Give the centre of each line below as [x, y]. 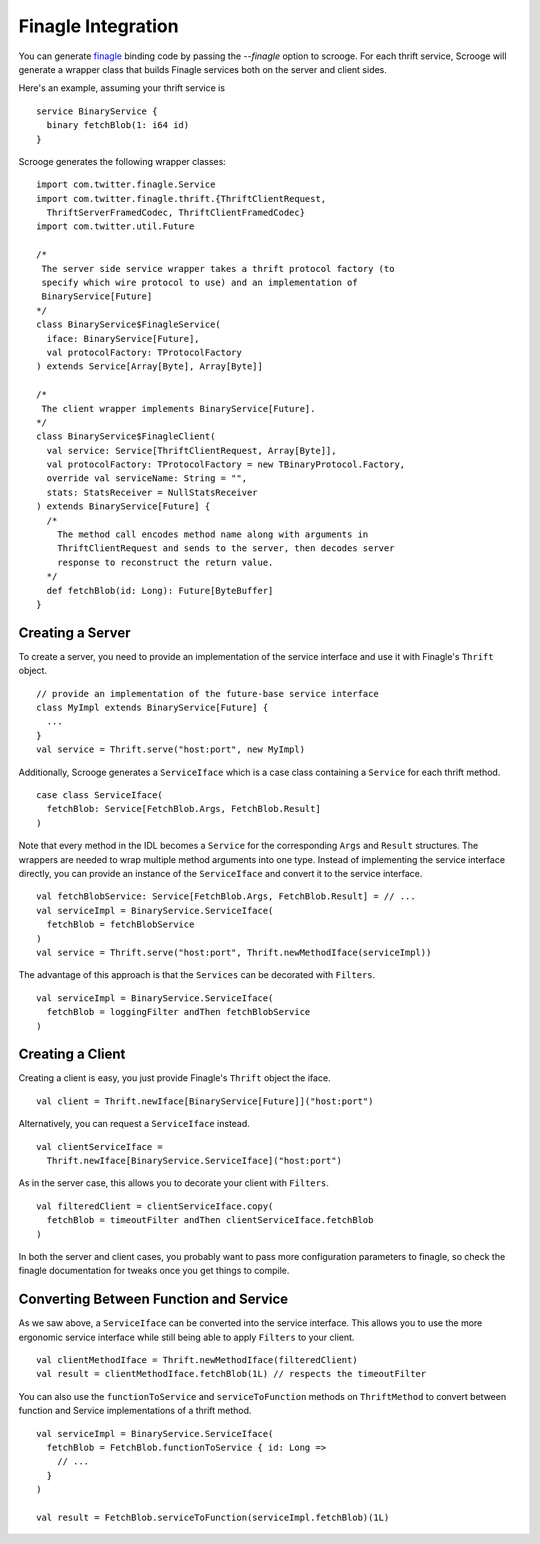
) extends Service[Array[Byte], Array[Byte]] [150, 366]
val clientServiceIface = [100, 1146]
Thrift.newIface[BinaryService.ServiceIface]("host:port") [194, 1160]
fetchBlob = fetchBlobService [120, 924]
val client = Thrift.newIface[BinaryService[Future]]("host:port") [205, 1101]
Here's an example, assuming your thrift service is [121, 88]
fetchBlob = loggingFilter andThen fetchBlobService [178, 1012]
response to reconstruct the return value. [165, 562]
